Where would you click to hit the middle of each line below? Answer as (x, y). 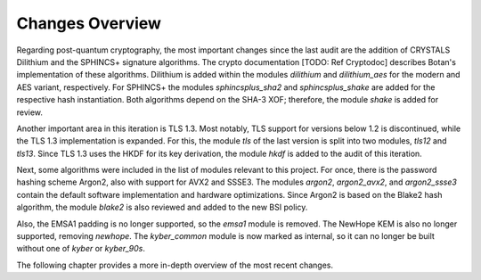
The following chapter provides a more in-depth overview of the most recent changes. (175, 265)
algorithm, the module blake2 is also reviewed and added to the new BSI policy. (162, 207)
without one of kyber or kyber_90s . (81, 249)
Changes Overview (89, 23)
